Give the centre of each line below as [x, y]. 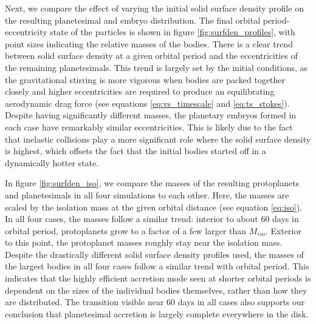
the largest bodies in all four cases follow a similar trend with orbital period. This [157, 266]
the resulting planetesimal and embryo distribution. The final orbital [133, 20]
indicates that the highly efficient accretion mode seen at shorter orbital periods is [158, 278]
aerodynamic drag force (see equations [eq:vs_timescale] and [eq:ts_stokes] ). [147, 103]
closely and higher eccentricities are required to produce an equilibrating [140, 91]
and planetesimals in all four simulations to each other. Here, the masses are [147, 194]
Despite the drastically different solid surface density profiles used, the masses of [154, 254]
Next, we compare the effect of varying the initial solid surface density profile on [154, 8]
